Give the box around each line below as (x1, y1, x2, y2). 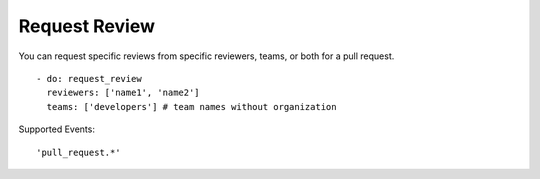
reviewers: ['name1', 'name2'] (46, 87, 200, 99)
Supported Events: (18, 123, 95, 135)
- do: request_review (36, 73, 142, 84)
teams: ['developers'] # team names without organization (46, 101, 337, 112)
